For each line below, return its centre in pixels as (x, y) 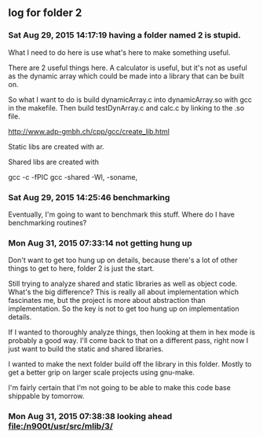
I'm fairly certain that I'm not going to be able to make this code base (120, 388)
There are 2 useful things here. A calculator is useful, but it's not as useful (128, 68)
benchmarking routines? (47, 222)
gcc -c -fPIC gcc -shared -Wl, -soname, (73, 177)
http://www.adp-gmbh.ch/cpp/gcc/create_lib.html (89, 131)
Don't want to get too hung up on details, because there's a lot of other (123, 260)
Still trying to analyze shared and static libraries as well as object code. (123, 284)
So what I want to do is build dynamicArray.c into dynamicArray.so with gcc (130, 99)
